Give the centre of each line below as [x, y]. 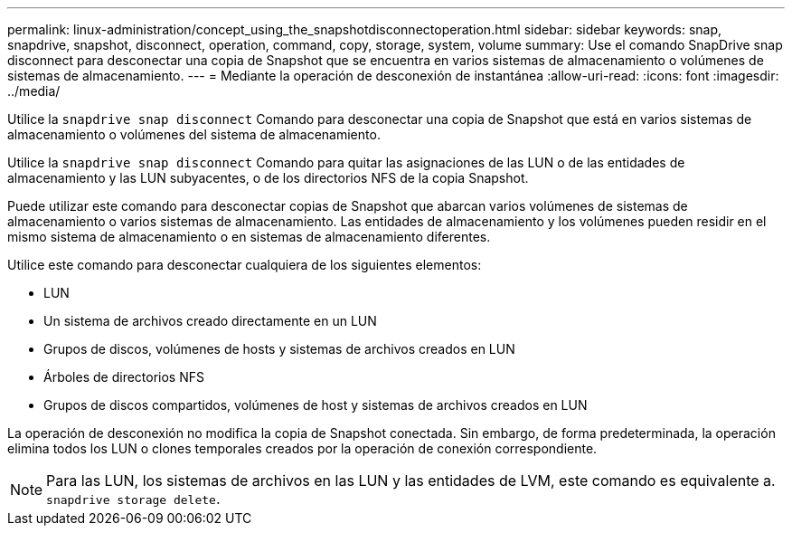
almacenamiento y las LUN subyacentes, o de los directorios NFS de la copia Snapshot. [268, 178]
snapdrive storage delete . [133, 499]
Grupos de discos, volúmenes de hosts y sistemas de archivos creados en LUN [279, 349]
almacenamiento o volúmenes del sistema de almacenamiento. [194, 134]
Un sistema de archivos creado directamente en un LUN [210, 321]
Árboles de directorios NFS [124, 377]
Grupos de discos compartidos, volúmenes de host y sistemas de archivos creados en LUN [316, 405]
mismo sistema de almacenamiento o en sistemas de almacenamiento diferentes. [249, 237]
